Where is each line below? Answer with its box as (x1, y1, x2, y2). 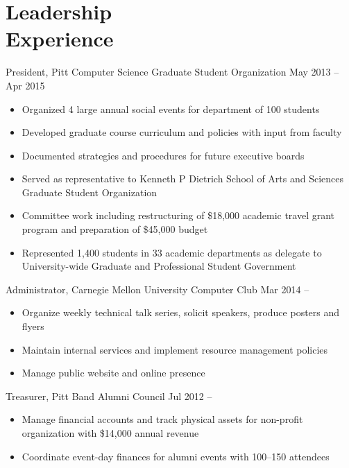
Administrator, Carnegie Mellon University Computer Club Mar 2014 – (6, 281, 309, 296)
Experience (6, 24, 114, 53)
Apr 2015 (6, 78, 45, 92)
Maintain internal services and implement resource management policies (22, 342, 328, 356)
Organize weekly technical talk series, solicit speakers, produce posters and (22, 305, 340, 320)
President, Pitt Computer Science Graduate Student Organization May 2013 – (6, 64, 339, 79)
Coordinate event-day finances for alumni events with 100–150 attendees (22, 449, 330, 463)
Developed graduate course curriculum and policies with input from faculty (22, 125, 342, 139)
